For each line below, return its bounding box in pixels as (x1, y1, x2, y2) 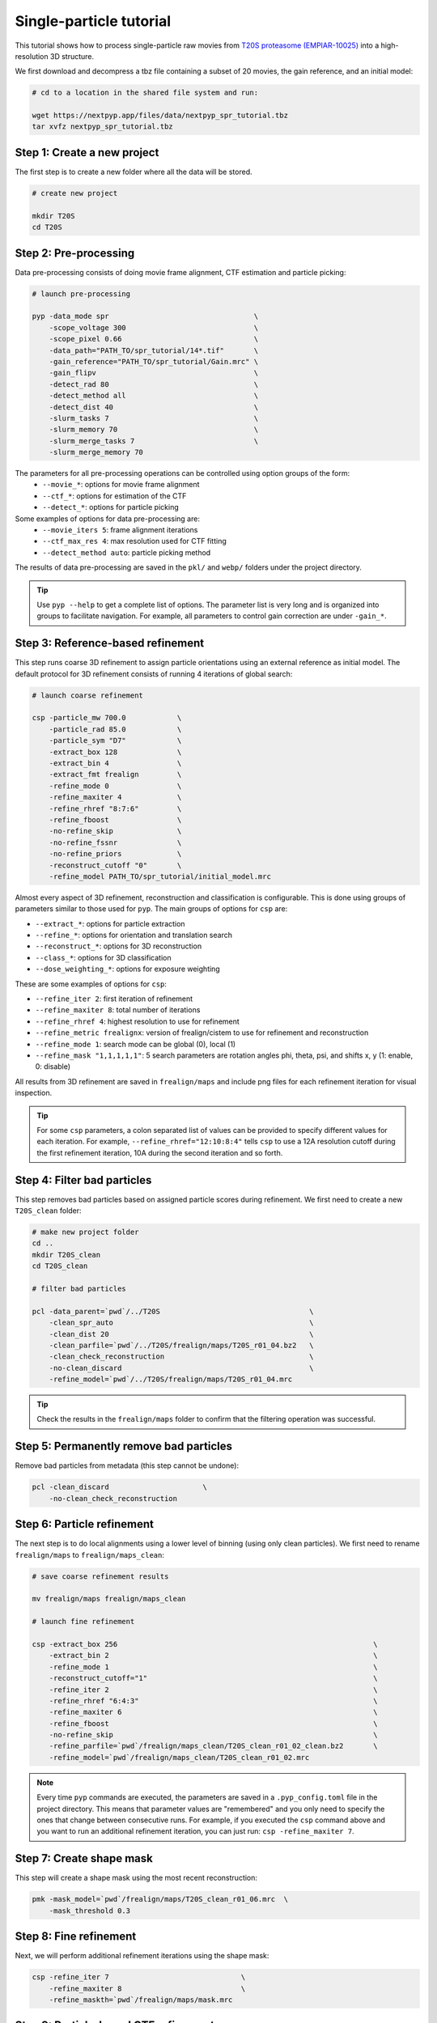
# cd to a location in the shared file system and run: (32, 88, 259, 97)
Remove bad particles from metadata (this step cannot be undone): (15, 1461, 239, 1470)
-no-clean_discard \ (49, 1364, 314, 1372)
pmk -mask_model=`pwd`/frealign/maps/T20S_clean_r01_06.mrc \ (32, 1894, 289, 1904)
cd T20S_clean (32, 1262, 88, 1270)
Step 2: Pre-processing (15, 246, 135, 260)
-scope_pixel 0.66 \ (49, 334, 259, 344)
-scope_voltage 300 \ (49, 323, 259, 332)
